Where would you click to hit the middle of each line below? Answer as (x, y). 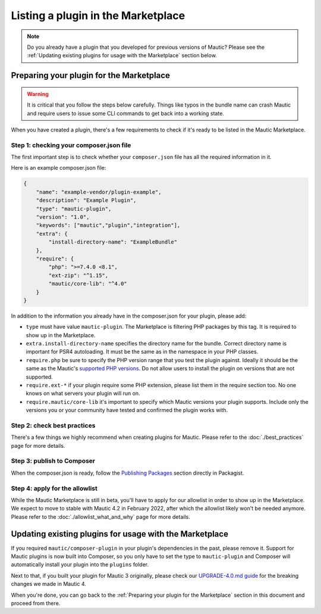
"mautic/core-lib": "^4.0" (88, 284)
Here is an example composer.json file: (59, 168)
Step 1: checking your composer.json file (71, 145)
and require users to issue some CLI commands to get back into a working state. (125, 113)
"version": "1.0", (63, 217)
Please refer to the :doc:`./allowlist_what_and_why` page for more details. (100, 517)
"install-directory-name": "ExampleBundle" (113, 242)
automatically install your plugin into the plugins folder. (80, 565)
